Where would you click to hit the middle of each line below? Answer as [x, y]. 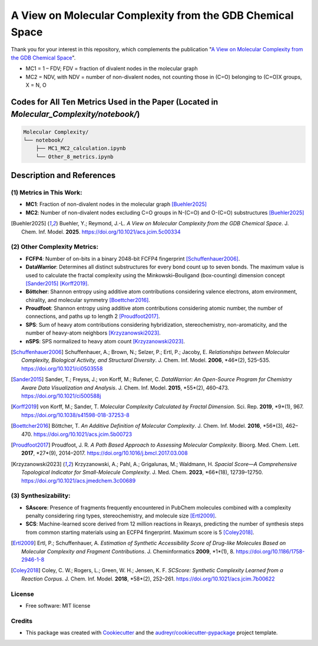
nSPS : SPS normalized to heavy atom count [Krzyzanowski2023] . [105, 341]
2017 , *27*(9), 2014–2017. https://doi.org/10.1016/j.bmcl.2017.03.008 [105, 453]
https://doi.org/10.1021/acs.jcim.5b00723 [83, 434]
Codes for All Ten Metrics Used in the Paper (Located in [115, 102]
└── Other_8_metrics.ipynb [75, 157]
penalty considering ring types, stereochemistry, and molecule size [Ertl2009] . [121, 516]
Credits [21, 621]
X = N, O [36, 85]
